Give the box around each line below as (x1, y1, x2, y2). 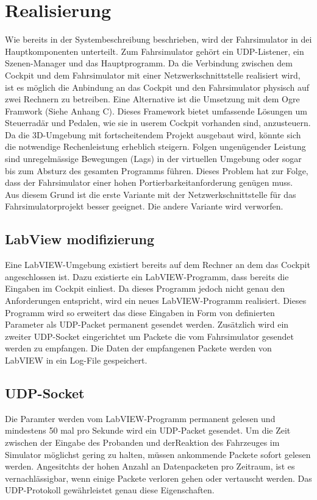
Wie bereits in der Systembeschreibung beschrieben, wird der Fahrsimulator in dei (5, 33, 312, 46)
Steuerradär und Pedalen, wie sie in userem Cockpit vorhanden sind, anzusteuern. (5, 116, 311, 129)
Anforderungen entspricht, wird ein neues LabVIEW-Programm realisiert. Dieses (5, 294, 307, 307)
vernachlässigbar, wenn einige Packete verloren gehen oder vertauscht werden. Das (5, 471, 312, 484)
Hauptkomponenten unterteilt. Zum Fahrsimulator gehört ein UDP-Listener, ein (5, 44, 304, 57)
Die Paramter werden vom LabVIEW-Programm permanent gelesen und (5, 412, 276, 424)
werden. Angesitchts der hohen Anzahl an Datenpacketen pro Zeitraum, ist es (5, 460, 295, 473)
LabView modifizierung (5, 230, 154, 248)
